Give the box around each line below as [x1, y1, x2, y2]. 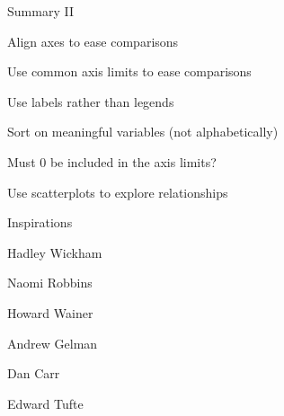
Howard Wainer [7, 303, 93, 322]
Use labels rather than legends [7, 92, 174, 111]
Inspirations [7, 213, 73, 232]
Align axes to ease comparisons [7, 31, 179, 50]
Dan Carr [7, 364, 60, 383]
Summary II [7, 2, 74, 20]
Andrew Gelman [7, 333, 98, 352]
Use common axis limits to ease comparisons [7, 62, 252, 81]
